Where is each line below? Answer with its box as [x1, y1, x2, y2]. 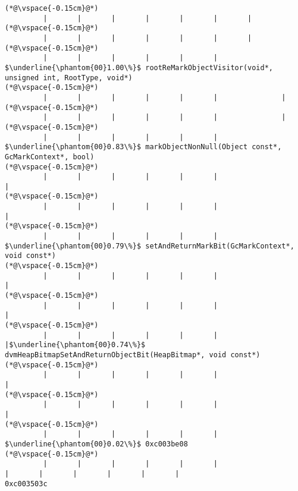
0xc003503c [5, 479, 48, 488]
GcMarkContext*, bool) [5, 152, 95, 161]
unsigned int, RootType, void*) [5, 73, 133, 82]
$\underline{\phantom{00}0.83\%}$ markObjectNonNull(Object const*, [5, 143, 282, 152]
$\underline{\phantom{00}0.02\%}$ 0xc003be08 [5, 439, 188, 448]
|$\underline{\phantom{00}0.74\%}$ [5, 341, 146, 350]
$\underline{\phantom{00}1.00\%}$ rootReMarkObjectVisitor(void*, [5, 63, 274, 72]
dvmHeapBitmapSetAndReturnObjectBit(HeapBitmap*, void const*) [5, 350, 261, 359]
